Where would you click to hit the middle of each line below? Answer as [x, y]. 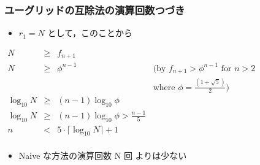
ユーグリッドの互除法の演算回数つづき [95, 10]
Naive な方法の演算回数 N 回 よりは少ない [103, 155]
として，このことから [90, 33]
